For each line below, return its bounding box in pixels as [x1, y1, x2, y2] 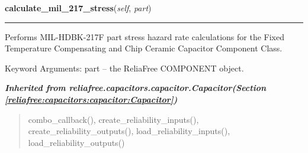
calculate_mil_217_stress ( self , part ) [5, 2, 152, 14]
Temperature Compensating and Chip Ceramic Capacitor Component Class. [5, 42, 283, 54]
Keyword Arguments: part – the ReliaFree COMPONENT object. [5, 61, 244, 74]
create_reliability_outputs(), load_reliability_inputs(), [28, 125, 230, 137]
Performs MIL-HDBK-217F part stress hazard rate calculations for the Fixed [5, 30, 284, 43]
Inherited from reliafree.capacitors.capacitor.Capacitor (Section [5, 82, 267, 94]
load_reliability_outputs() [28, 136, 125, 148]
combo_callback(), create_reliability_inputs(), [28, 113, 199, 125]
